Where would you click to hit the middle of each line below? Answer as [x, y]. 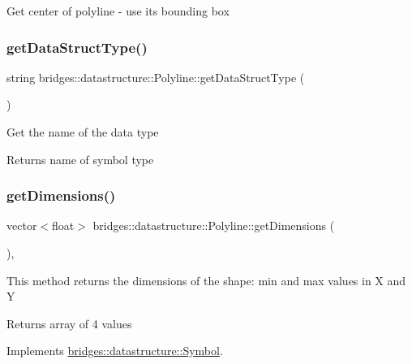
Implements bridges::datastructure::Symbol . [115, 351]
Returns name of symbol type [80, 159]
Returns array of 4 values [69, 323]
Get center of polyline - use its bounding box [118, 11]
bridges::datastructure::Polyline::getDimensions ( [214, 225]
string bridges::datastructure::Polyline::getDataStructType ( [156, 77]
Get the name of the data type [83, 132]
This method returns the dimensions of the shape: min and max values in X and [206, 280]
